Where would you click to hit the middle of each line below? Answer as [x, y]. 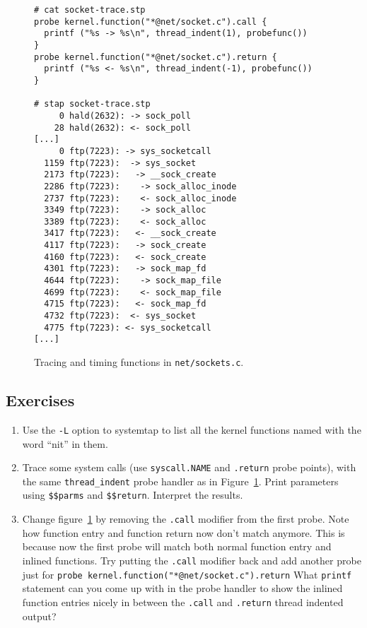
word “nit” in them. [65, 443]
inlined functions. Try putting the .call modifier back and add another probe [192, 560]
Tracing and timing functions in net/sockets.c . [139, 362]
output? [39, 616]
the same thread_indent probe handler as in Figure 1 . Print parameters [180, 481]
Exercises [40, 400]
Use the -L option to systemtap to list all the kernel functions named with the [192, 429]
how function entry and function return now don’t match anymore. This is [183, 532]
